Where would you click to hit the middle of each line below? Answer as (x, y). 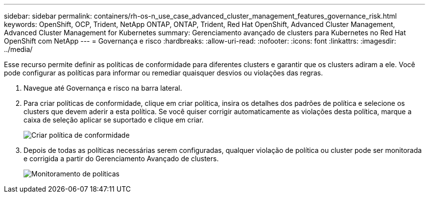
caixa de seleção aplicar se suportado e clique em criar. (114, 120)
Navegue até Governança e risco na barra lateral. (103, 88)
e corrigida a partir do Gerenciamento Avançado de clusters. (121, 159)
